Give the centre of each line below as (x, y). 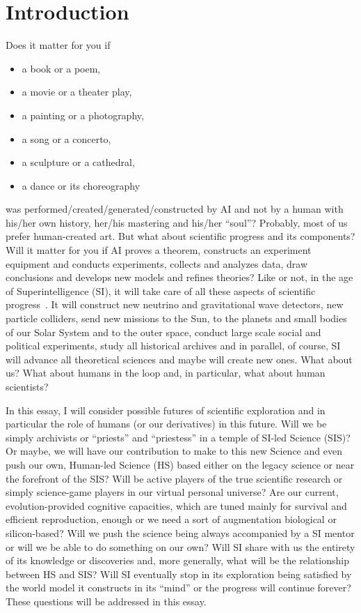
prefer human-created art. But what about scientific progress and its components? (180, 236)
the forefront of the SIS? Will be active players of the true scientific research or (174, 478)
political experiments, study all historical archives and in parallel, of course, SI (173, 346)
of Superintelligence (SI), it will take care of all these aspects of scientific (161, 290)
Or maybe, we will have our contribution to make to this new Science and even (174, 451)
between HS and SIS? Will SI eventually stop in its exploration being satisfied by (179, 574)
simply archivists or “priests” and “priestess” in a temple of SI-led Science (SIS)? (178, 437)
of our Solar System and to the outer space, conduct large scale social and (163, 332)
